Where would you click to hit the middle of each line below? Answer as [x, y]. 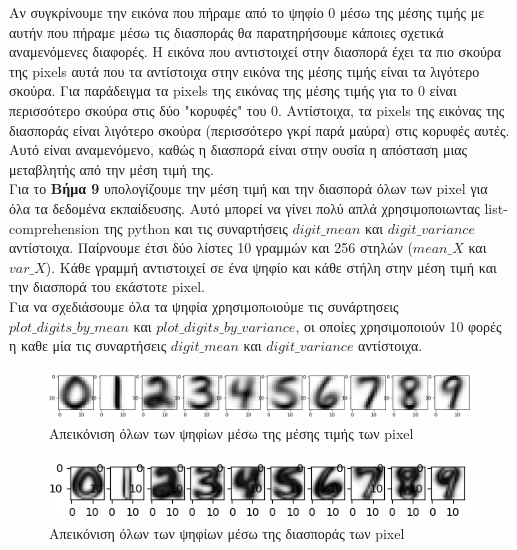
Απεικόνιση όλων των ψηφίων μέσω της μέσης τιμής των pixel [231, 432]
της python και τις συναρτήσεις [196, 227]
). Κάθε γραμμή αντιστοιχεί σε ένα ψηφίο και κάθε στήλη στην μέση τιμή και [271, 266]
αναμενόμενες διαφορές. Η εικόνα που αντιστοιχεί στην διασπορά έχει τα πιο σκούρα [255, 51]
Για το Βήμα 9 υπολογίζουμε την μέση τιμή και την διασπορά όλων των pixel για [248, 188]
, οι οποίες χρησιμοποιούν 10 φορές [398, 325]
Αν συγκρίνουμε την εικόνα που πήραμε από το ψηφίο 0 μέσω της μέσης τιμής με [247, 12]
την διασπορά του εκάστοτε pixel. [107, 286]
